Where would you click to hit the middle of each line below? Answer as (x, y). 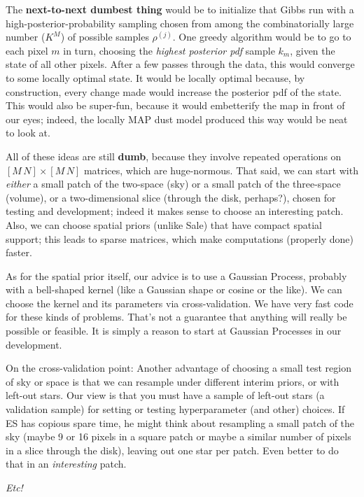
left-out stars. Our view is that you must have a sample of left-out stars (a (165, 395)
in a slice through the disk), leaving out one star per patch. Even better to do (172, 450)
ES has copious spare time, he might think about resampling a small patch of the (180, 422)
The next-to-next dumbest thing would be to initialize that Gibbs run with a (180, 9)
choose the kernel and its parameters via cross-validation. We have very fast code (180, 303)
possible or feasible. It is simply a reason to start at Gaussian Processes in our (174, 331)
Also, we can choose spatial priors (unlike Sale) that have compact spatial (164, 224)
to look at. (28, 133)
